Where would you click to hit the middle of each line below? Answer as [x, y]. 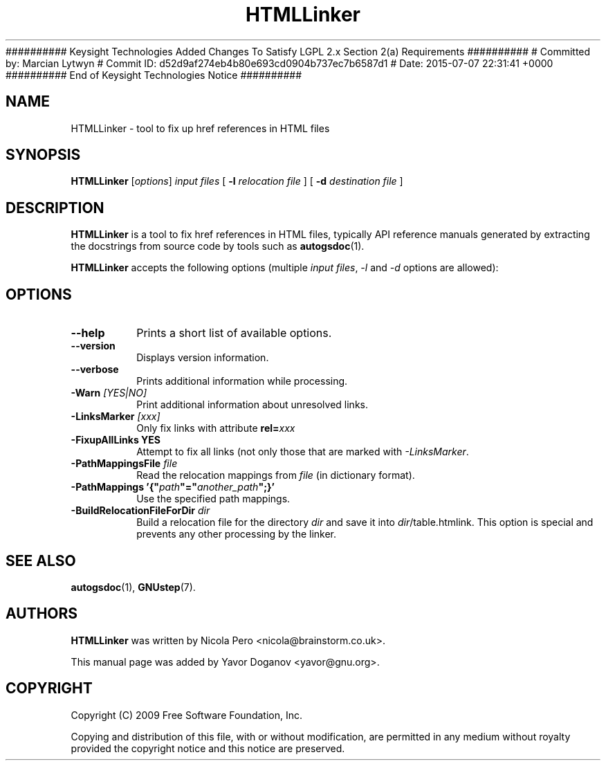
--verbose [95, 370]
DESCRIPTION [55, 208]
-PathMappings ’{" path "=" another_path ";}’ [173, 487]
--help [88, 333]
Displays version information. [203, 358]
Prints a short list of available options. [234, 333]
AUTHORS [42, 614]
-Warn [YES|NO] [109, 393]
